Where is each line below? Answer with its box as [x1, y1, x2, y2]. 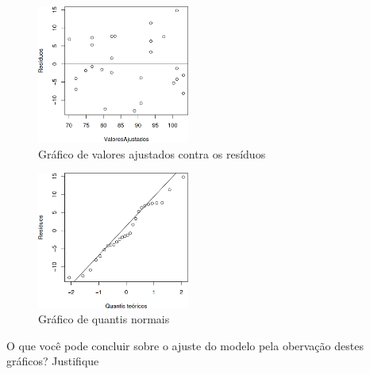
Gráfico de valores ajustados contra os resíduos [38, 145, 266, 162]
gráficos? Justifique [6, 353, 99, 369]
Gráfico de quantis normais [38, 311, 170, 327]
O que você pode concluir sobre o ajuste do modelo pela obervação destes [6, 337, 364, 353]
